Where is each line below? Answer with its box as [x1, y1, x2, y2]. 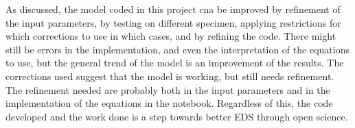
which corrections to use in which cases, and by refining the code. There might [5, 29, 336, 43]
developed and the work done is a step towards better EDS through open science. [5, 109, 348, 123]
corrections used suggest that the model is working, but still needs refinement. [5, 68, 334, 83]
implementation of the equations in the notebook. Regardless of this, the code [5, 96, 333, 110]
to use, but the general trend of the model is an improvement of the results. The [5, 55, 344, 70]
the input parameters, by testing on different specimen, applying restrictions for [5, 15, 341, 29]
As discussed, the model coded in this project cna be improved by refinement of [5, 2, 341, 16]
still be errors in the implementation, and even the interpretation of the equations [5, 42, 350, 56]
